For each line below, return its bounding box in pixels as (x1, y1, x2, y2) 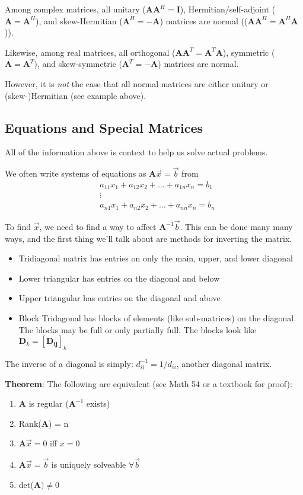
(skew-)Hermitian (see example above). (5, 89, 146, 101)
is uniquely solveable (51, 458, 126, 471)
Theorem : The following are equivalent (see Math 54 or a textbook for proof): (5, 377, 292, 389)
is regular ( (28, 397, 69, 410)
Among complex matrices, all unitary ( (5, 3, 146, 15)
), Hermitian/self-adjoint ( (180, 3, 276, 15)
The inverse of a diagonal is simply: (5, 357, 133, 369)
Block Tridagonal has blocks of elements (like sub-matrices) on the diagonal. (18, 311, 296, 324)
